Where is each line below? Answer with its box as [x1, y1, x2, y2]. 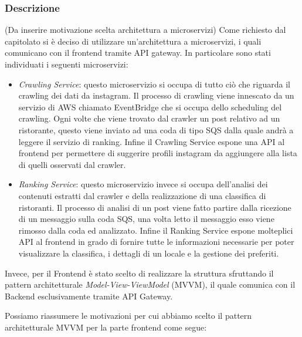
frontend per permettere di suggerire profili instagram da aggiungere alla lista [18, 147, 297, 159]
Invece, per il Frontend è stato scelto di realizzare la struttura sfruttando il [5, 267, 274, 279]
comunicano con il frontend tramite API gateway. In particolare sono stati [5, 46, 271, 59]
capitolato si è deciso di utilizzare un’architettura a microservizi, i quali [5, 35, 262, 47]
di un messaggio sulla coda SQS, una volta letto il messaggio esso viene [18, 213, 274, 225]
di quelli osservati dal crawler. [18, 158, 126, 170]
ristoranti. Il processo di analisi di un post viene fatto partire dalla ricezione [18, 201, 291, 213]
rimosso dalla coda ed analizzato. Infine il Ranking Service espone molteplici [18, 224, 293, 236]
